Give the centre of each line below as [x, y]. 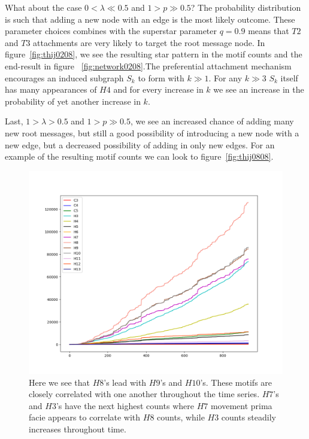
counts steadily [249, 417]
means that [269, 31]
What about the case [43, 7]
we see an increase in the [259, 89]
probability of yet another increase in [73, 101]
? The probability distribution [246, 7]
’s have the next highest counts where [125, 405]
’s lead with [125, 382]
